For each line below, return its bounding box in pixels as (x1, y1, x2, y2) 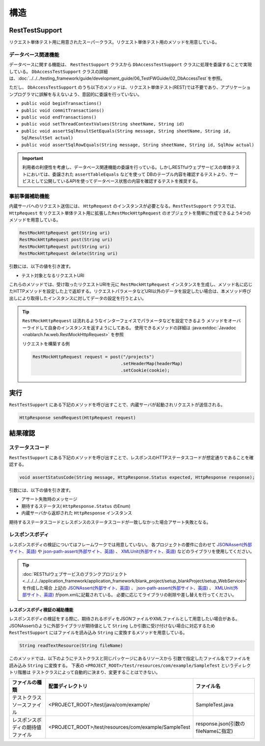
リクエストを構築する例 (22, 341, 70, 346)
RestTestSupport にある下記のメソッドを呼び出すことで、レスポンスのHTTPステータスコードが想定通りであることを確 (9, 454, 254, 460)
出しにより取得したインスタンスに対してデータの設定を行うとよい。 (9, 295, 147, 301)
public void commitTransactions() (21, 107, 105, 113)
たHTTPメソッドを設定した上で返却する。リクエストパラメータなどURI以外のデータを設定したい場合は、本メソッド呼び (9, 288, 251, 294)
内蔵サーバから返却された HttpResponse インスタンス (21, 510, 132, 516)
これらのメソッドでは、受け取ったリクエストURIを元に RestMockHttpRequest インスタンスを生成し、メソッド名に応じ (9, 281, 253, 287)
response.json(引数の (195, 720, 245, 727)
